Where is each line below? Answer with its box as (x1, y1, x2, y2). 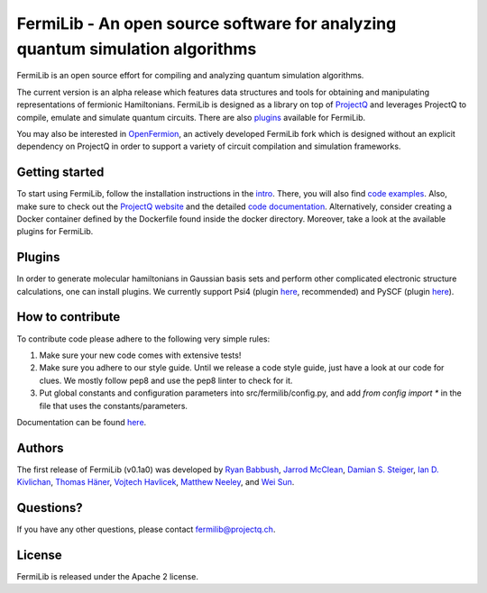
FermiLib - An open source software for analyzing (16, 14, 397, 33)
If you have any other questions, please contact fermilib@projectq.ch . (16, 524, 276, 535)
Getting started (16, 165, 105, 180)
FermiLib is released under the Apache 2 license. (16, 571, 198, 582)
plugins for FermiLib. (16, 226, 94, 237)
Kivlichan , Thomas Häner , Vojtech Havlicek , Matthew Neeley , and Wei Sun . (16, 477, 295, 488)
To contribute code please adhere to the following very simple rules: (16, 333, 271, 344)
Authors (16, 440, 64, 455)
